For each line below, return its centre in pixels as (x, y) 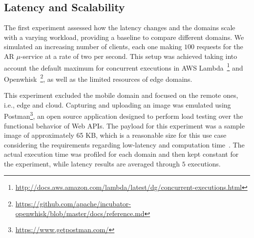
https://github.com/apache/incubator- (73, 204)
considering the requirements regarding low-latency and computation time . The (124, 144)
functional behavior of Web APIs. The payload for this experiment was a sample (124, 125)
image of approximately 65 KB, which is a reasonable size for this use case (115, 135)
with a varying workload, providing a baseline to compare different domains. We (124, 37)
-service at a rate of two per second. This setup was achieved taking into (129, 56)
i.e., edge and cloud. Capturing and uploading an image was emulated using (117, 104)
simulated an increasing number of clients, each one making (93, 46)
